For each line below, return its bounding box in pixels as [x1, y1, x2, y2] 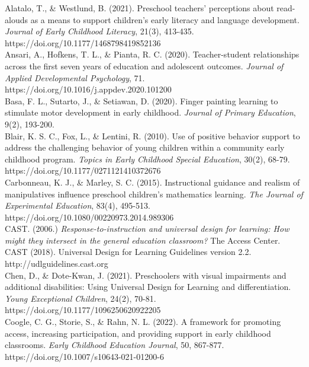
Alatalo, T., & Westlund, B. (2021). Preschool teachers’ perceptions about [5, 2, 274, 14]
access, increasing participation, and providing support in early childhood [5, 327, 271, 339]
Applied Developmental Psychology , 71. [5, 71, 145, 84]
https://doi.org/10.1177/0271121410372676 [5, 164, 161, 177]
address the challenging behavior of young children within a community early [5, 141, 285, 154]
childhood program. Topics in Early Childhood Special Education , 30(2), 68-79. [5, 152, 290, 165]
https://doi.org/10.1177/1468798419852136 [5, 36, 161, 49]
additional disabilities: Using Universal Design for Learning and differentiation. [5, 280, 291, 293]
